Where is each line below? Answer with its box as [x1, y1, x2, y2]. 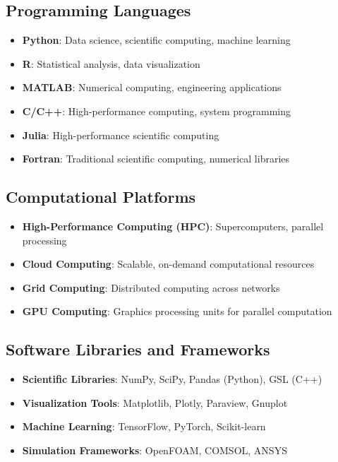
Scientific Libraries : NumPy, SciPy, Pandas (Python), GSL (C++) [22, 372, 322, 386]
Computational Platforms [6, 186, 196, 208]
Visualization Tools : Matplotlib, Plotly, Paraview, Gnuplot [22, 395, 288, 410]
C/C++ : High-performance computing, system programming [22, 103, 291, 118]
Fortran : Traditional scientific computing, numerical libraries [22, 151, 290, 166]
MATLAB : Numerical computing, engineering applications [22, 80, 282, 95]
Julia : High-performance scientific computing [22, 127, 219, 142]
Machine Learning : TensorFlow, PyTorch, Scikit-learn [22, 419, 266, 434]
